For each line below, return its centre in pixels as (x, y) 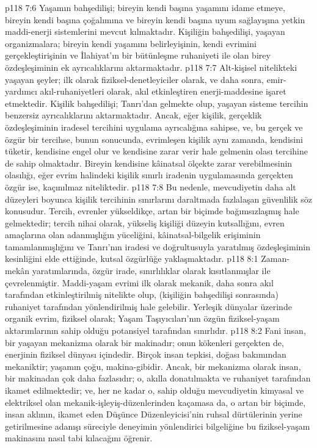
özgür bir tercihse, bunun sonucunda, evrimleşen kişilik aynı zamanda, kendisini (154, 139)
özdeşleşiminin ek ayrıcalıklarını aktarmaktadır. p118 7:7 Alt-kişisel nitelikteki (151, 67)
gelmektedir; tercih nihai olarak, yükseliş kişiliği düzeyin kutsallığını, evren (145, 222)
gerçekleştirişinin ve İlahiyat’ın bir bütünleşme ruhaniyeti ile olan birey (138, 55)
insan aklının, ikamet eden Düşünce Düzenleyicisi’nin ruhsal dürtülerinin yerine (154, 414)
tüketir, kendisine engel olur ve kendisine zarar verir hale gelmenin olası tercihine (156, 151)
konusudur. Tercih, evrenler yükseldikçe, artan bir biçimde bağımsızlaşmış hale (152, 211)
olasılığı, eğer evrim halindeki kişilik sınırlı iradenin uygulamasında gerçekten (149, 175)
